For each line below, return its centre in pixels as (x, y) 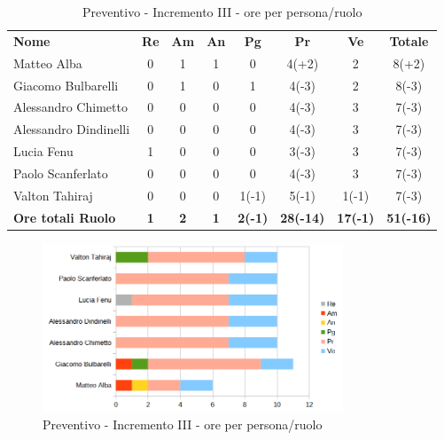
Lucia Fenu (43, 151)
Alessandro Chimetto (70, 107)
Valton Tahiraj (53, 195)
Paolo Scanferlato (61, 173)
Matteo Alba (48, 63)
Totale (409, 40)
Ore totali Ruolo (65, 217)
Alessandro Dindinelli (72, 129)
